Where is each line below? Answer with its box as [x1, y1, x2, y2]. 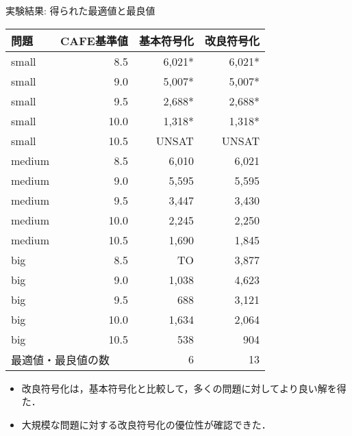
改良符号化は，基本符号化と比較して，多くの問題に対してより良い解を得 [21, 381, 347, 395]
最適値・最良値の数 [11, 351, 110, 368]
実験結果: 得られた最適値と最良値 [5, 3, 155, 17]
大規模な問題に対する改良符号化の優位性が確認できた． [21, 417, 271, 431]
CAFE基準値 [60, 32, 128, 49]
